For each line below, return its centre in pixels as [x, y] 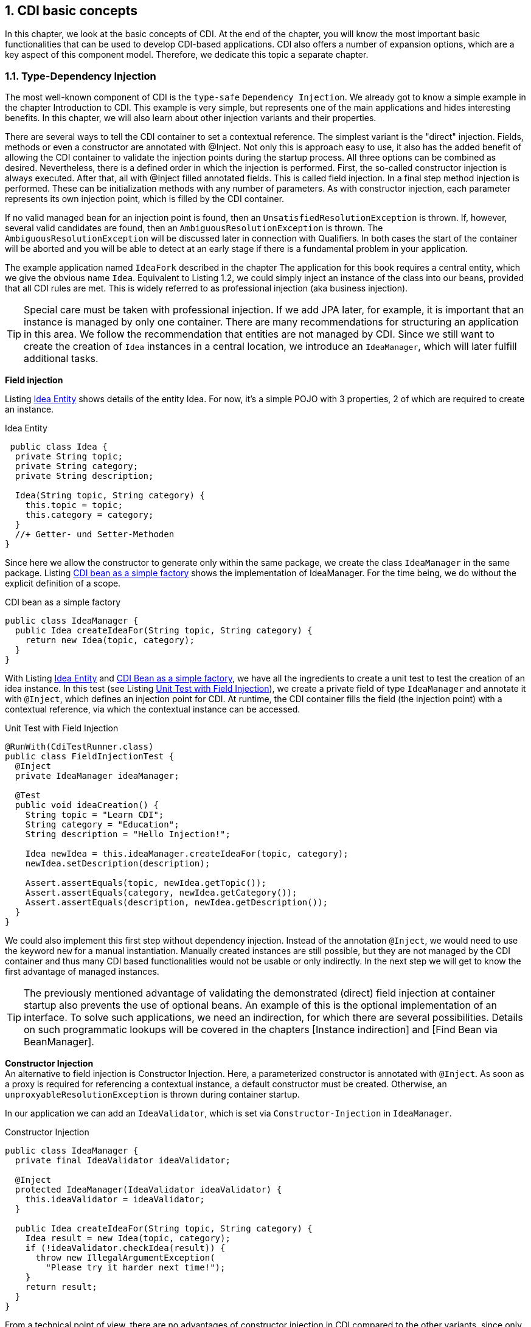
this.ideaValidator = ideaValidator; [115, 1200]
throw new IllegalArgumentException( [125, 1258]
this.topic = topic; [74, 505]
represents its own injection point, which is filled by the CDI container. [145, 199]
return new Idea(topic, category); [110, 640]
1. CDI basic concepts [71, 11]
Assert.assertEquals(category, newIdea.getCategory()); [161, 893]
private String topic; [69, 457]
